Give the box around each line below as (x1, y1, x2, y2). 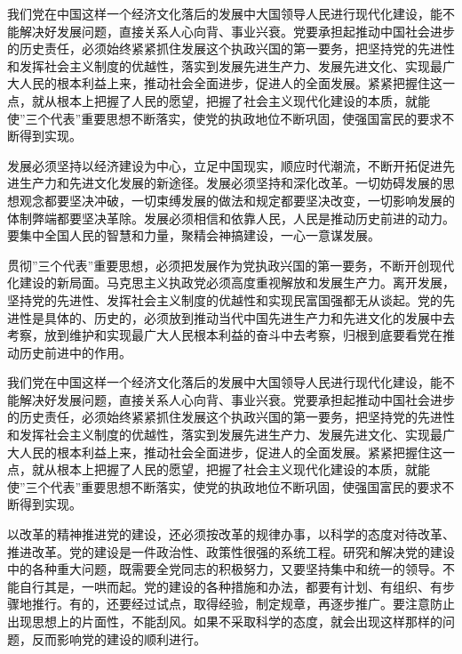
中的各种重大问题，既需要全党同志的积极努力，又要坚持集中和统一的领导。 (7, 560, 442, 578)
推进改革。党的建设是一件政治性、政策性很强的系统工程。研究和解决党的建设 (7, 542, 455, 561)
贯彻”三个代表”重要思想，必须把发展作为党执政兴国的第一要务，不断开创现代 (7, 255, 455, 274)
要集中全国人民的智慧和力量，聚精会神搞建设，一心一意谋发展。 (7, 226, 380, 245)
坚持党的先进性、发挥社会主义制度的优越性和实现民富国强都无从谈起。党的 (7, 290, 442, 309)
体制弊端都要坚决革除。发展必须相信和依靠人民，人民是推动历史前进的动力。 (7, 208, 455, 227)
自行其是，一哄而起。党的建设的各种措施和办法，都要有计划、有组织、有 (19, 577, 442, 595)
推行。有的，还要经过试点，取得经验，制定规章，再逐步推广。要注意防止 (31, 594, 455, 613)
